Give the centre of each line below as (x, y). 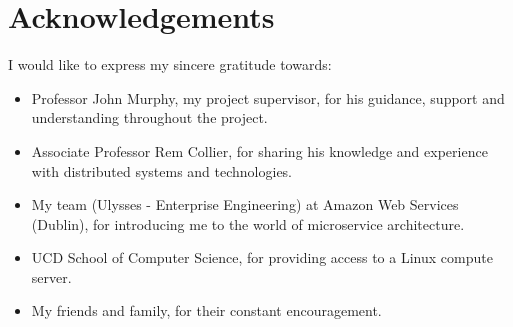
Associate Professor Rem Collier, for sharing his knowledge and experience (259, 150)
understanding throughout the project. (149, 117)
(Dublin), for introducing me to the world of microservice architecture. (248, 223)
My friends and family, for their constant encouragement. (206, 310)
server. (51, 276)
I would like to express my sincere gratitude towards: (170, 64)
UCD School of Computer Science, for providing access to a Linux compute (262, 257)
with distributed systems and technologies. (161, 170)
